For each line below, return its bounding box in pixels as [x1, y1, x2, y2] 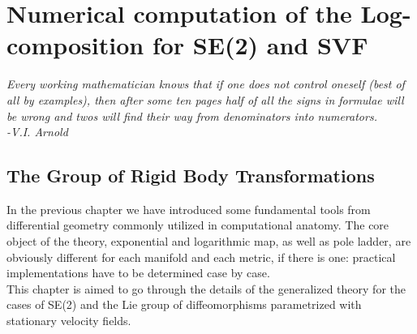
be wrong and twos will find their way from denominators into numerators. [6, 107, 377, 124]
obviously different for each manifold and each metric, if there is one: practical [6, 248, 396, 265]
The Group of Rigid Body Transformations [6, 163, 375, 188]
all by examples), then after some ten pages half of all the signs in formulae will [6, 91, 404, 108]
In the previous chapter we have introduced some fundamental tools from [6, 200, 371, 217]
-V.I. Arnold [6, 123, 68, 140]
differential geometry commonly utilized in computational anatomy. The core [6, 216, 389, 233]
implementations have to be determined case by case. [6, 264, 270, 281]
